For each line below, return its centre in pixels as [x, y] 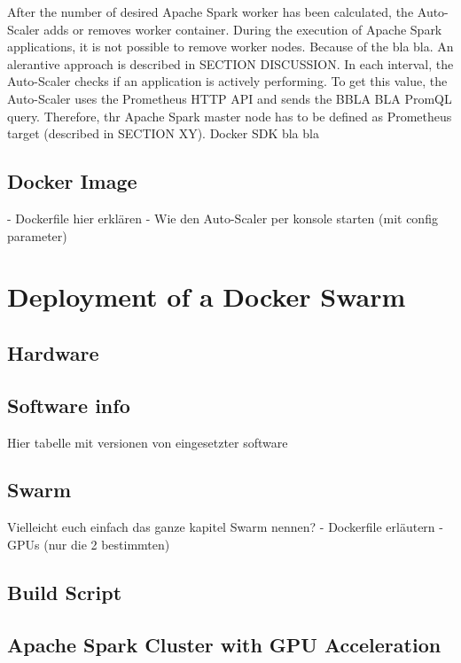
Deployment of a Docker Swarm [207, 296]
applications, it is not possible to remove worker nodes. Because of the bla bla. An [230, 47]
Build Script [65, 592]
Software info [69, 405]
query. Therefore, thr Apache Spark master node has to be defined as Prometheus [230, 116]
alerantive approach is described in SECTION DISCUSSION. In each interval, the [230, 63]
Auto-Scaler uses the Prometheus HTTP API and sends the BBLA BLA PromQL [230, 98]
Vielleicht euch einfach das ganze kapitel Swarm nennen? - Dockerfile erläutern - [225, 527]
